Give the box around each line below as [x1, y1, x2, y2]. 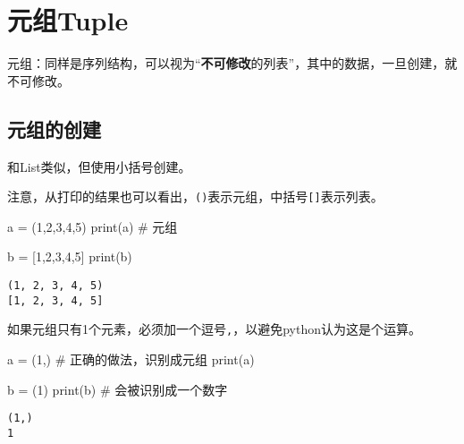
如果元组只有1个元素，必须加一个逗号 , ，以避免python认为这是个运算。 [7, 320, 421, 338]
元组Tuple [7, 2, 129, 38]
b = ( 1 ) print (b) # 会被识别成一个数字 [7, 380, 228, 398]
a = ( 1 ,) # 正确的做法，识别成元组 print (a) [7, 349, 255, 368]
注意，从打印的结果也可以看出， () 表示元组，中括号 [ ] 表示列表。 [7, 187, 384, 206]
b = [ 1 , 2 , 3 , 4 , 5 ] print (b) [7, 247, 132, 266]
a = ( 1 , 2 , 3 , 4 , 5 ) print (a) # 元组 [7, 217, 178, 235]
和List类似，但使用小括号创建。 [7, 157, 191, 175]
